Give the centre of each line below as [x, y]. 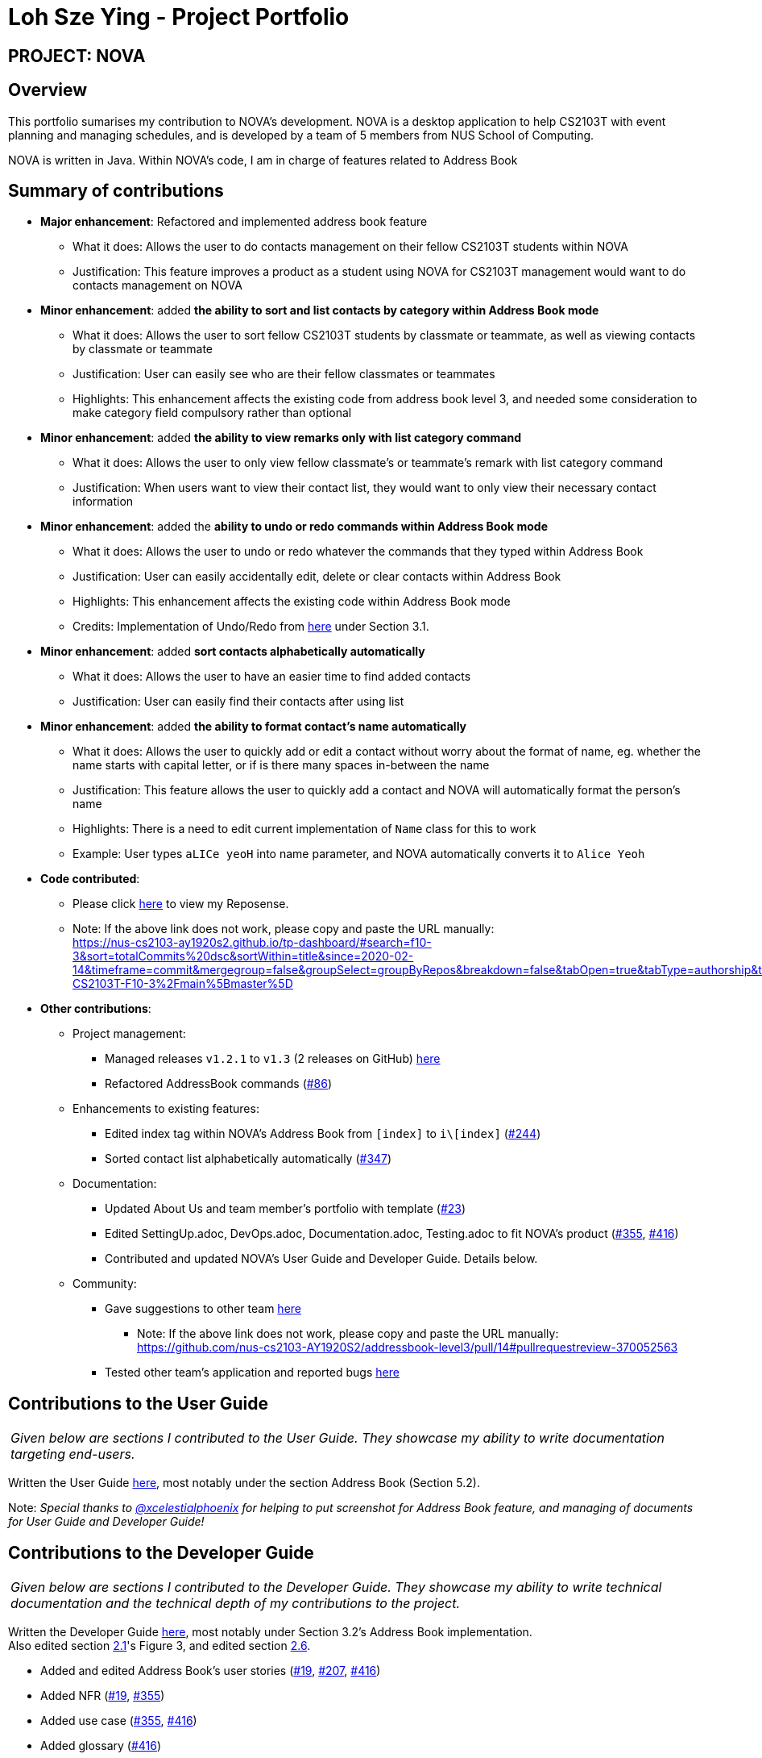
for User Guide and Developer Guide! [106, 1522]
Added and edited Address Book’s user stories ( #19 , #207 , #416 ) [211, 1671]
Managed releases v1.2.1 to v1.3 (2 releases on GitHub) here [273, 1059]
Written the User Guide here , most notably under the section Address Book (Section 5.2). [244, 1483]
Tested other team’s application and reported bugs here [252, 1373]
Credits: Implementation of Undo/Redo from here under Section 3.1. [251, 627]
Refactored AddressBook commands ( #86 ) [219, 1084]
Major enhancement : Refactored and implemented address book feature [234, 222]
